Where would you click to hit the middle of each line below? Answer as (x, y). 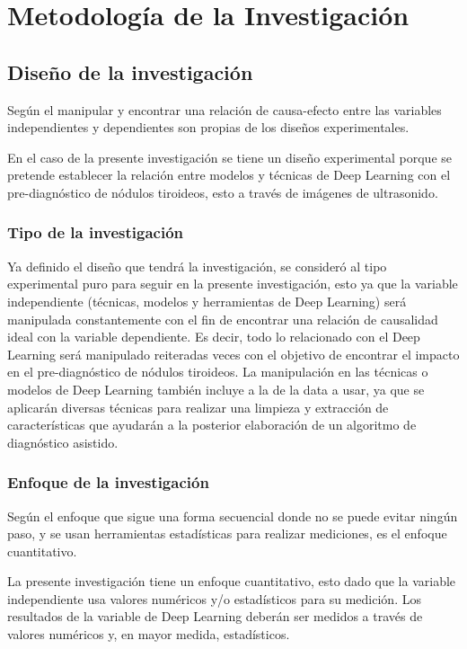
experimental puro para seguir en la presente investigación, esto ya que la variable (233, 284)
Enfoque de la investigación (108, 482)
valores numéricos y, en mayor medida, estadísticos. (149, 634)
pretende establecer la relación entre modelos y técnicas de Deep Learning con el (229, 175)
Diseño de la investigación (130, 71)
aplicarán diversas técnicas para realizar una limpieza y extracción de (198, 407)
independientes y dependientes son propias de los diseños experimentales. (208, 127)
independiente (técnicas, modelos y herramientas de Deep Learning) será (207, 301)
